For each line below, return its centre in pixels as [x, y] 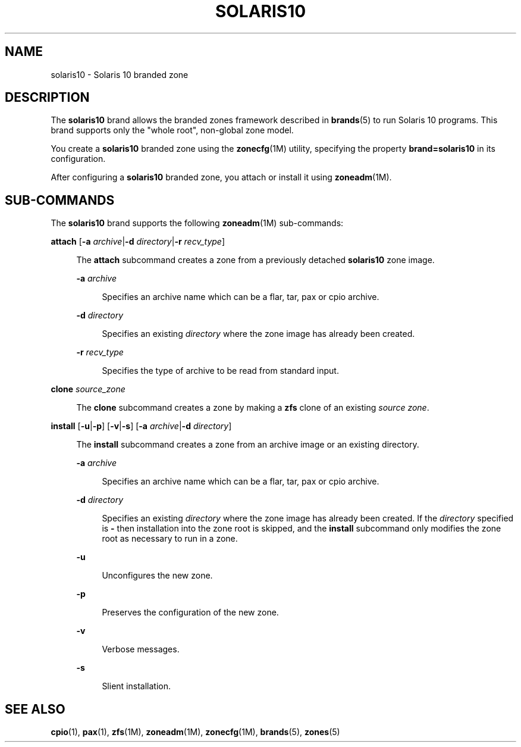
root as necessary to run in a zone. [170, 539]
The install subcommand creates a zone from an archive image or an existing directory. [248, 445]
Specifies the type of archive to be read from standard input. [220, 371]
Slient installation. [136, 686]
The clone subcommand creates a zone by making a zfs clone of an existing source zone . [253, 408]
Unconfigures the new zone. [157, 576]
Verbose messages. [141, 649]
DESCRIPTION [47, 98]
